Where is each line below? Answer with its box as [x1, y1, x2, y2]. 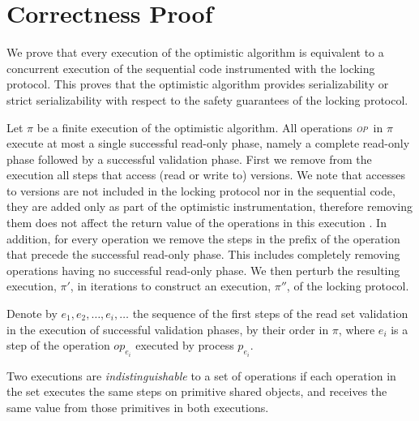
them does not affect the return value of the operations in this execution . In [6, 214, 387, 231]
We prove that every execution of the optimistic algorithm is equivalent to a [6, 44, 384, 61]
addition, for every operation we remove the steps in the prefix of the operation [6, 230, 400, 247]
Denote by [6, 305, 58, 322]
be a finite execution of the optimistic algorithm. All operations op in [36, 118, 383, 135]
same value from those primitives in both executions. [6, 398, 269, 415]
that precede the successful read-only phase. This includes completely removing [6, 246, 400, 263]
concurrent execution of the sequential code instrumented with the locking [6, 59, 375, 76]
